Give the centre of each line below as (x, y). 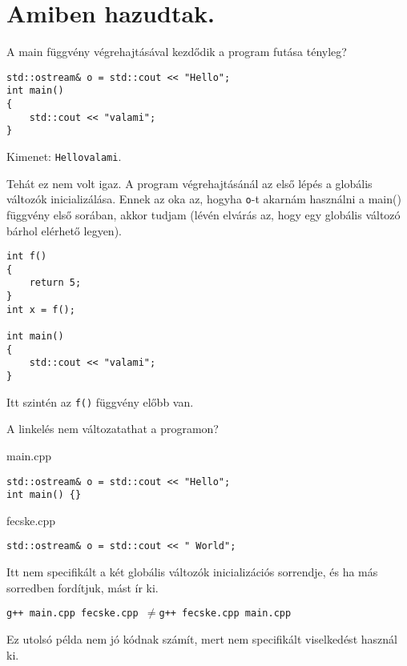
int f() (27, 257)
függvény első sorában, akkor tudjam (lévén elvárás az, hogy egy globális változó (203, 214)
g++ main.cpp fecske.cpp (73, 614)
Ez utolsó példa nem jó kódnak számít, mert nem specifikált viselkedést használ (202, 638)
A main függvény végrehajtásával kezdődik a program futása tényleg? (177, 52)
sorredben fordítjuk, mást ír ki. (83, 587)
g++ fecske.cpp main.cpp (225, 614)
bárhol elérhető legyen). (64, 230)
